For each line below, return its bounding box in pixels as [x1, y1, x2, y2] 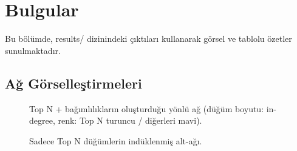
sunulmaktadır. [5, 44, 61, 56]
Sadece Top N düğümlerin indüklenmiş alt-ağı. [29, 134, 202, 147]
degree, [29, 114, 55, 127]
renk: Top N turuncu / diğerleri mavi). [58, 114, 202, 127]
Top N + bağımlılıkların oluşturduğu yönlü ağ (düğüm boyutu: [29, 102, 264, 115]
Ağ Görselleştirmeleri [5, 73, 142, 92]
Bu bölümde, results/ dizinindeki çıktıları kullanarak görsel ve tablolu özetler [5, 32, 292, 45]
